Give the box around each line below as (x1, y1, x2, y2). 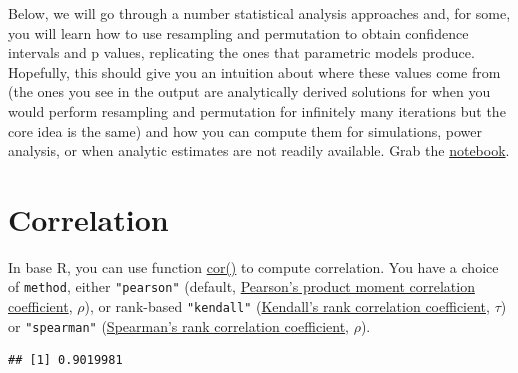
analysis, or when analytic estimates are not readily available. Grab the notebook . (8, 140, 510, 161)
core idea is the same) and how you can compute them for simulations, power (8, 120, 483, 141)
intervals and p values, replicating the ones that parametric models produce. (8, 42, 475, 63)
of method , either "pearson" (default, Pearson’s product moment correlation (8, 276, 475, 297)
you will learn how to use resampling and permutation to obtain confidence (8, 22, 469, 43)
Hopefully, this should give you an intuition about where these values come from (8, 61, 501, 82)
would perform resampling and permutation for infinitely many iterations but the (8, 100, 506, 121)
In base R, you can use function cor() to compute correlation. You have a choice (8, 256, 499, 277)
